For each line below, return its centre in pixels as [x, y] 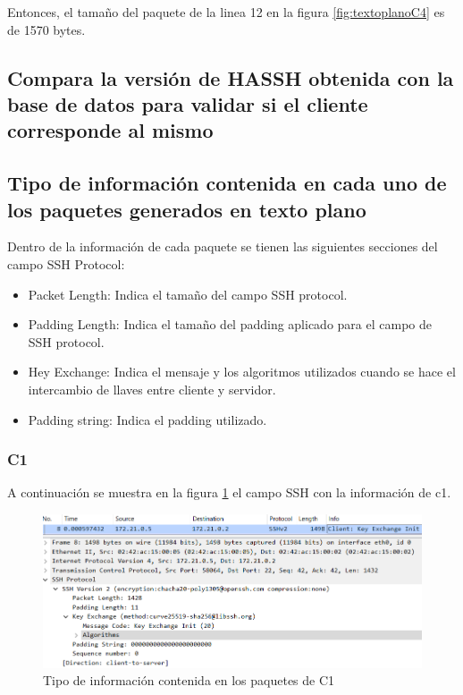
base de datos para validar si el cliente [188, 103]
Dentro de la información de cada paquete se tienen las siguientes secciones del [223, 246]
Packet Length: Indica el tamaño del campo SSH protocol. [188, 294]
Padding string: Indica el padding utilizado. [147, 419]
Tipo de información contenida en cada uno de [227, 183]
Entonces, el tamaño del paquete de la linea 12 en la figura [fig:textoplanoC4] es [226, 12]
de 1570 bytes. [46, 29]
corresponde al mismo [110, 130]
